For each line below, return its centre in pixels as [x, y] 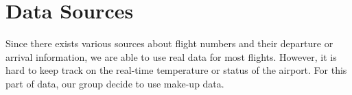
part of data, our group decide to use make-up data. [115, 83]
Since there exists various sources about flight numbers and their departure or [169, 43]
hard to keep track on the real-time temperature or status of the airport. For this [176, 70]
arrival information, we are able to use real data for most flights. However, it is [171, 56]
